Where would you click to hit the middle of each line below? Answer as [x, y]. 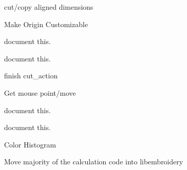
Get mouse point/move [40, 92]
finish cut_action [31, 76]
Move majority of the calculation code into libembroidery [94, 162]
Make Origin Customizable [46, 24]
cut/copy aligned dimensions [49, 7]
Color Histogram [30, 144]
